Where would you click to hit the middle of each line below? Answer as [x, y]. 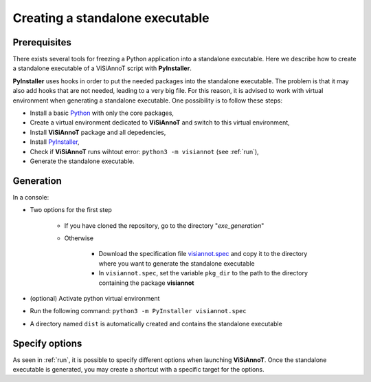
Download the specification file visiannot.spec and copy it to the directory [203, 254]
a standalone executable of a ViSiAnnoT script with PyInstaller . [102, 68]
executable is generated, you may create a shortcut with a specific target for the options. [138, 370]
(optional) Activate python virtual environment [95, 298]
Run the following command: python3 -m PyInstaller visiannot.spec [138, 311]
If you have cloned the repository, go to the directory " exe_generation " [164, 225]
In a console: [31, 197]
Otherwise [79, 238]
